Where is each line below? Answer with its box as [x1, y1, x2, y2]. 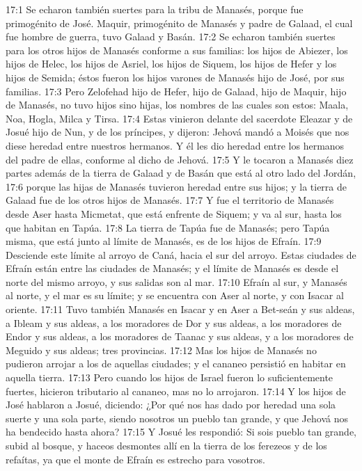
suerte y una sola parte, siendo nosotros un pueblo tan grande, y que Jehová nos [6, 410, 348, 425]
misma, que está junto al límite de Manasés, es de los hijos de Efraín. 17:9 [6, 234, 322, 248]
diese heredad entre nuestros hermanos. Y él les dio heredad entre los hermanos [6, 138, 345, 152]
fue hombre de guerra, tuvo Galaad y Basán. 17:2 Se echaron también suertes [6, 29, 336, 44]
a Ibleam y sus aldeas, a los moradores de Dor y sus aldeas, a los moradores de [6, 315, 342, 330]
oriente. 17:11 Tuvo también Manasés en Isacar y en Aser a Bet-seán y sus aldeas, [6, 302, 355, 317]
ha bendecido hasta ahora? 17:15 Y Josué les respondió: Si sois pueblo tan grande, [6, 424, 357, 439]
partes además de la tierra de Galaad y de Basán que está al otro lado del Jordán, [6, 166, 356, 180]
